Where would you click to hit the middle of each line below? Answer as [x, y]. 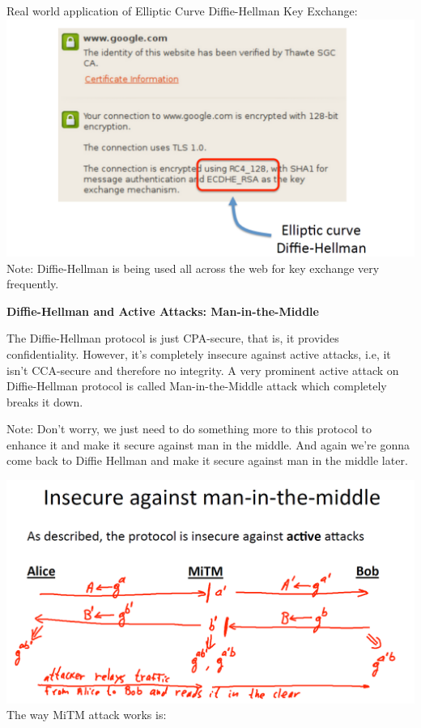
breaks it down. [45, 401]
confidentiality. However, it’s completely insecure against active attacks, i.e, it [199, 353]
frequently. [33, 284]
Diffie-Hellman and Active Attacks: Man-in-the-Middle [163, 311]
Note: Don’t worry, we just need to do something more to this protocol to [189, 429]
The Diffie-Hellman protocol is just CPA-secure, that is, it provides [173, 338]
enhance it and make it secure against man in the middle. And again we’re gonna [208, 444]
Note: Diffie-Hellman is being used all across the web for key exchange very [193, 268]
